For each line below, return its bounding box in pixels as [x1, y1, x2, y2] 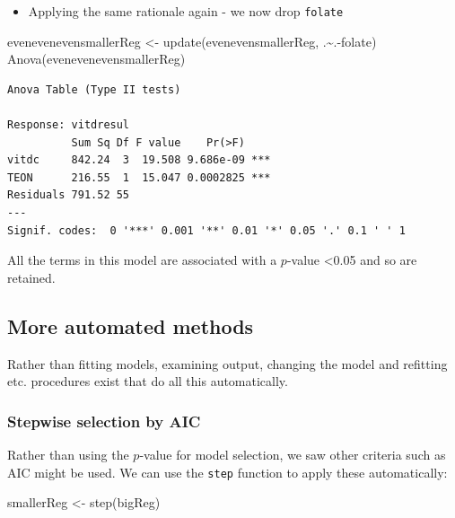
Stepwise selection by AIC [7, 409, 201, 432]
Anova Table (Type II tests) [7, 83, 181, 96]
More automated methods [7, 312, 254, 339]
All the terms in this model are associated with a [7, 250, 277, 269]
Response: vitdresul [7, 119, 130, 132]
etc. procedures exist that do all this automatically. [7, 372, 288, 391]
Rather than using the [7, 444, 129, 463]
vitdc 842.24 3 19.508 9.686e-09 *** [7, 154, 271, 167]
